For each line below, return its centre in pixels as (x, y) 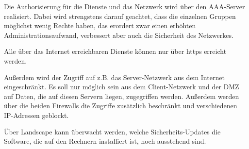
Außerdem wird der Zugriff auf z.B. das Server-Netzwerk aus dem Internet (114, 77)
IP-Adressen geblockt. (36, 115)
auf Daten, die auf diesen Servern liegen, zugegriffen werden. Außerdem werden (122, 96)
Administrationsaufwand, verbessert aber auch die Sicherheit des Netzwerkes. (119, 35)
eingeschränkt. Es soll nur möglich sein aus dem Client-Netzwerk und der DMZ (122, 87)
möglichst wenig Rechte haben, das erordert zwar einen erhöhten (100, 25)
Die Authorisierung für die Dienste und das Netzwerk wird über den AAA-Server (124, 6)
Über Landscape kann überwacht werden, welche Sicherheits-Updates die (112, 131)
